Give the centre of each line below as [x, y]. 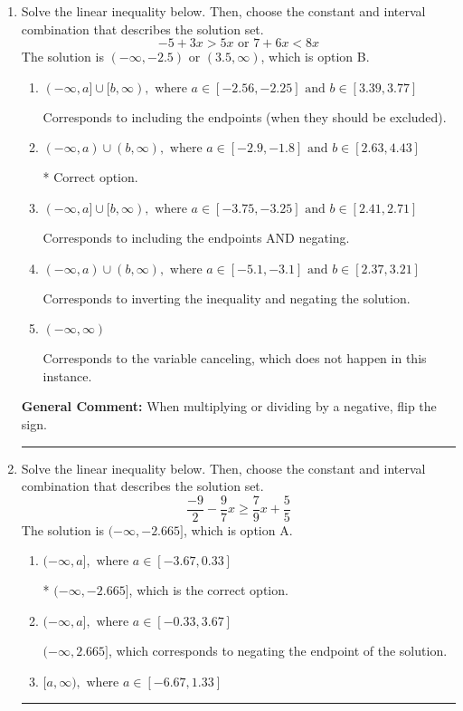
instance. [67, 375]
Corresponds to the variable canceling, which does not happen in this [235, 358]
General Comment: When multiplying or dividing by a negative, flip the [229, 406]
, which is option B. [315, 57]
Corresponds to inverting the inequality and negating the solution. [227, 298]
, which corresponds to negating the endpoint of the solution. [278, 650]
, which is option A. [238, 529]
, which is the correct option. [208, 590]
